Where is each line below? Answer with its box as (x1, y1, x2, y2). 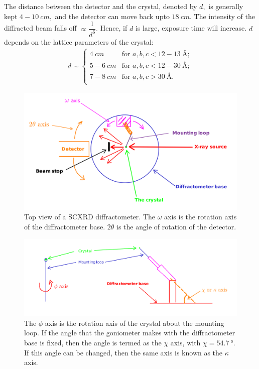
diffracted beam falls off (4, 23, 77, 33)
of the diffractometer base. (24, 221, 105, 231)
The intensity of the (194, 11, 255, 21)
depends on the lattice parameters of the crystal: (4, 36, 154, 47)
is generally (208, 1, 243, 11)
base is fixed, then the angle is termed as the (24, 337, 162, 348)
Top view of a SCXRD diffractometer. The (24, 211, 156, 222)
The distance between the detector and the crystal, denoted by (4, 1, 197, 11)
